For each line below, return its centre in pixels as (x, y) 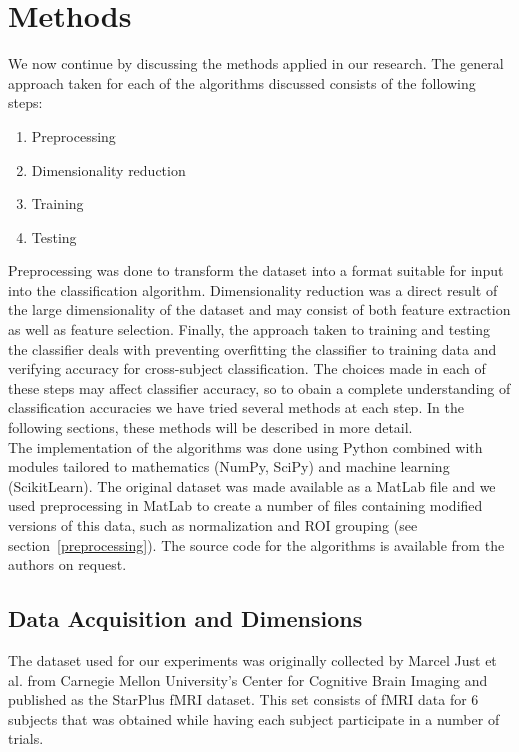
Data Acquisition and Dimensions (185, 618)
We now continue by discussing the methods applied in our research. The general (256, 63)
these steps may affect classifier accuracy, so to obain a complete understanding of (259, 387)
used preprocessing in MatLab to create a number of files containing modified (245, 505)
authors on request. (67, 564)
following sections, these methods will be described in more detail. (210, 427)
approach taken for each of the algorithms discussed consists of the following (242, 82)
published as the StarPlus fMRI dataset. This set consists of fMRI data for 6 (243, 699)
